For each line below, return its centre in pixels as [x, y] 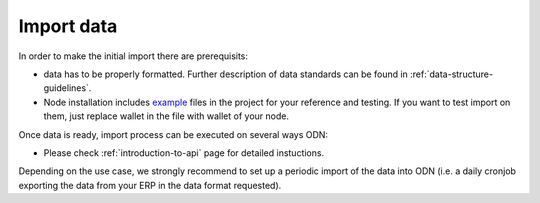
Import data [68, 26]
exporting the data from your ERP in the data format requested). [150, 185]
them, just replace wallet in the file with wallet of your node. [166, 116]
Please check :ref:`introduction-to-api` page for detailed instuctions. [184, 152]
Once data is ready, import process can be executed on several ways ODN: [173, 134]
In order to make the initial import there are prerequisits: [133, 56]
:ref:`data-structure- [452, 74]
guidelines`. [67, 88]
